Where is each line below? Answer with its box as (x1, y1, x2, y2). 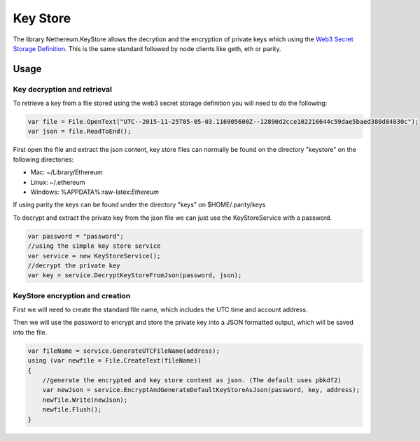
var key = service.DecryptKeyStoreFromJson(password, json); (27, 272, 242, 279)
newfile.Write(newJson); (42, 395, 128, 404)
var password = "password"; (27, 232, 124, 240)
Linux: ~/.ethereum (30, 178, 85, 186)
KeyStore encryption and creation (13, 290, 131, 300)
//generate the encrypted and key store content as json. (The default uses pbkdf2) (42, 377, 342, 384)
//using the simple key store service (27, 242, 161, 250)
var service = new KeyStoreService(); (27, 252, 161, 260)
